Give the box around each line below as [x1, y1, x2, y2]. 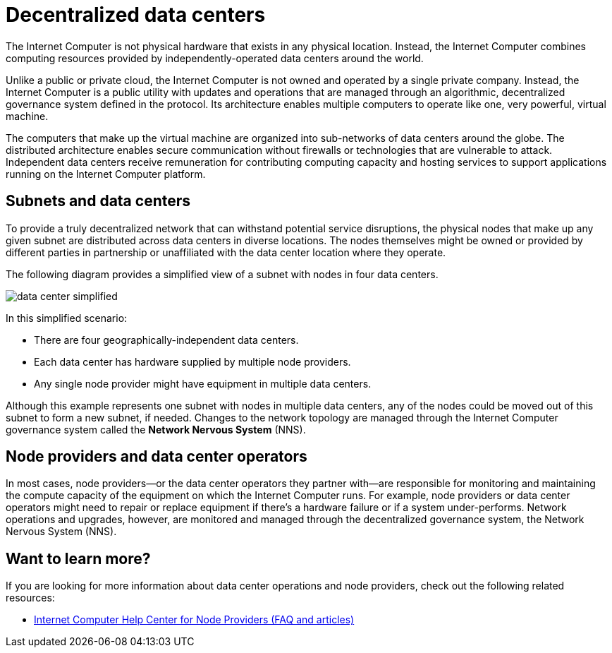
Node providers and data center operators [6, 448, 307, 466]
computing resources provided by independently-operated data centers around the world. [6, 52, 424, 64]
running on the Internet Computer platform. [6, 167, 206, 180]
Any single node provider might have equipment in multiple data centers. [34, 377, 372, 390]
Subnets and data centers [6, 192, 191, 210]
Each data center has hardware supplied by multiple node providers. [34, 355, 351, 368]
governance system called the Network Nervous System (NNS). [6, 423, 306, 436]
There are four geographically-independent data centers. [34, 333, 299, 346]
